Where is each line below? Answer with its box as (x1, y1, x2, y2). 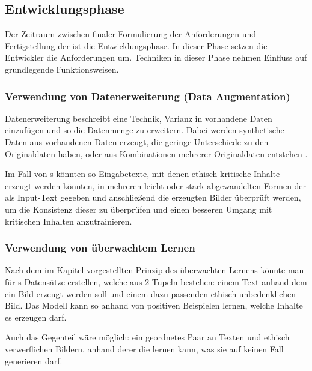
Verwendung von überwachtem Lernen (5, 240, 195, 255)
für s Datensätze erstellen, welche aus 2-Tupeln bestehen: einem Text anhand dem (5, 275, 307, 288)
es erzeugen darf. (5, 310, 67, 323)
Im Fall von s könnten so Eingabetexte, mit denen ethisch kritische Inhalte (5, 167, 280, 180)
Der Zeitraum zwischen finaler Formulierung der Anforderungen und (5, 28, 257, 40)
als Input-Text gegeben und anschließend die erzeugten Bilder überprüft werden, (5, 191, 301, 204)
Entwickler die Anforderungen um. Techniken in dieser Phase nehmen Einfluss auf (5, 51, 307, 64)
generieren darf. (5, 354, 63, 367)
